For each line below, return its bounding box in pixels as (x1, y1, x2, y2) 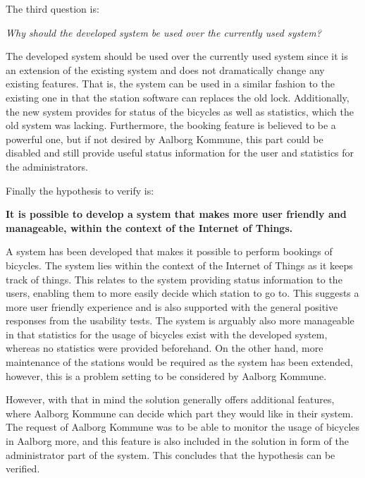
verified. (6, 461, 40, 476)
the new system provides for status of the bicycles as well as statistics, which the (6, 104, 354, 118)
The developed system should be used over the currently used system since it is (6, 49, 348, 63)
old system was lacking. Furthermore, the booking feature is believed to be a (6, 118, 336, 133)
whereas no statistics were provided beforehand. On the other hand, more (6, 341, 323, 355)
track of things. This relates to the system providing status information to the (6, 271, 342, 286)
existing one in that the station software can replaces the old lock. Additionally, (6, 90, 349, 104)
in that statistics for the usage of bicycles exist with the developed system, (6, 326, 328, 341)
